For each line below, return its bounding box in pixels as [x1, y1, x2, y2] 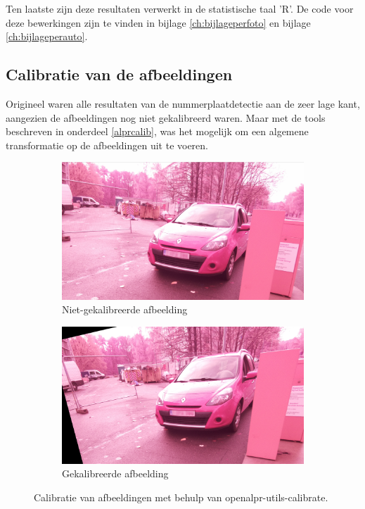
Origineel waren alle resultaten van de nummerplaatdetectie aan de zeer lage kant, [6, 96, 360, 111]
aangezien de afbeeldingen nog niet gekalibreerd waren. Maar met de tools [6, 110, 326, 125]
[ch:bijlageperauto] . [6, 29, 88, 44]
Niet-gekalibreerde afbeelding [62, 302, 188, 317]
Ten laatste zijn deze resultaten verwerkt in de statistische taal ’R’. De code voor [6, 1, 354, 15]
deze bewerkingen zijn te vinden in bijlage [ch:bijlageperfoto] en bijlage [6, 15, 311, 30]
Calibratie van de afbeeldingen [6, 63, 233, 85]
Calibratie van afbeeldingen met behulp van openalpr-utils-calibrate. [34, 490, 328, 505]
